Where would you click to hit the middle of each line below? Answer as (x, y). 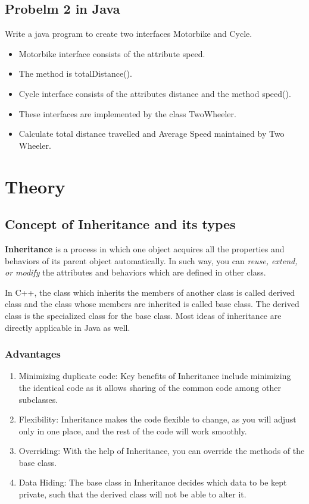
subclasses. (38, 399)
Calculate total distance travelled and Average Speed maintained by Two (152, 134)
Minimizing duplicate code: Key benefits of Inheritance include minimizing (155, 376)
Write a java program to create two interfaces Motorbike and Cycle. (129, 34)
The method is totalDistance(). (75, 73)
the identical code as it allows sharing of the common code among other (150, 387)
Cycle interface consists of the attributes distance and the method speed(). (155, 93)
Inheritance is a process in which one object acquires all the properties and (145, 248)
